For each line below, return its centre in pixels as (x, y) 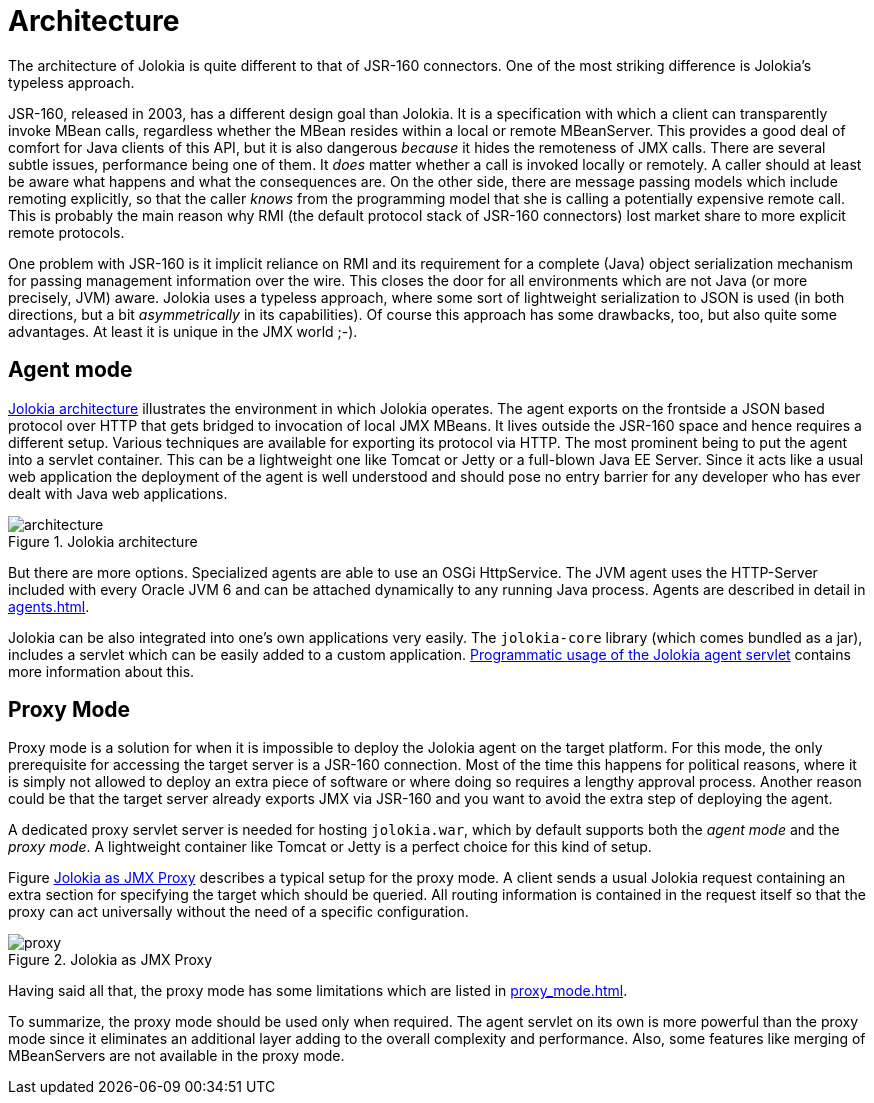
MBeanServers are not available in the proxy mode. (176, 1056)
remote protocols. (66, 232)
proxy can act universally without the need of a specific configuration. (238, 912)
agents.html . (49, 606)
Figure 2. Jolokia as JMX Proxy (110, 960)
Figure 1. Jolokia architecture (103, 541)
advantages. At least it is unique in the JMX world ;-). (183, 331)
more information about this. (101, 671)
